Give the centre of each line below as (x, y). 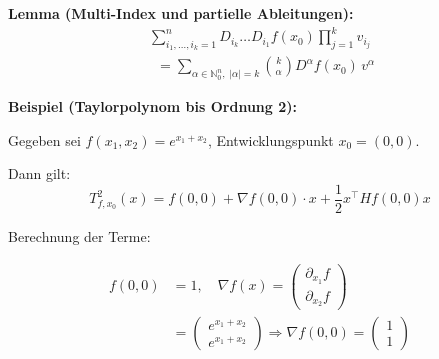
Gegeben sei (44, 139)
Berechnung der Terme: (79, 236)
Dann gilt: (39, 173)
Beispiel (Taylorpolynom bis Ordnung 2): (152, 106)
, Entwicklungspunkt (270, 139)
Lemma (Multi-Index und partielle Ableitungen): (181, 13)
